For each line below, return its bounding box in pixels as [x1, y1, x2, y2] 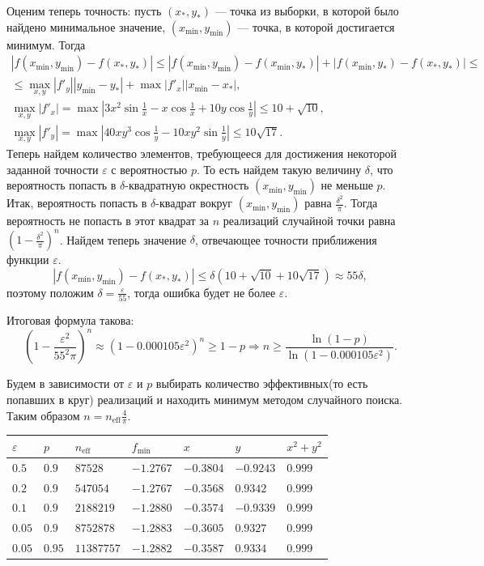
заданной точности [6, 160, 99, 177]
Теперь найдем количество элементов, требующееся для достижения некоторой [6, 144, 397, 161]
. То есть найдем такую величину [197, 160, 362, 177]
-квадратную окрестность [125, 177, 249, 194]
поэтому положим [6, 283, 94, 300]
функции [6, 251, 49, 268]
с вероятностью [111, 160, 188, 177]
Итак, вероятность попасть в [6, 194, 147, 211]
